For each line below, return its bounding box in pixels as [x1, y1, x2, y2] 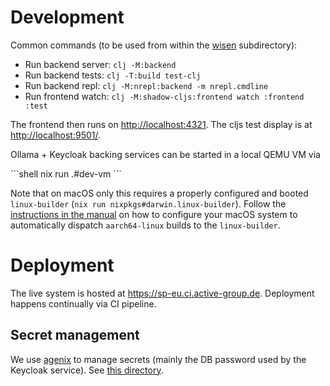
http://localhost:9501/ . [10, 129, 102, 141]
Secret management [10, 327, 140, 344]
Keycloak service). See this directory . [10, 364, 164, 376]
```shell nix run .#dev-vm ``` [10, 167, 122, 180]
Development [10, 6, 125, 29]
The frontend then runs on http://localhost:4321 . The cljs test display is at [10, 118, 313, 130]
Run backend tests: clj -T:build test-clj [24, 69, 202, 81]
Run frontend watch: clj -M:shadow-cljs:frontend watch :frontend [24, 90, 305, 102]
